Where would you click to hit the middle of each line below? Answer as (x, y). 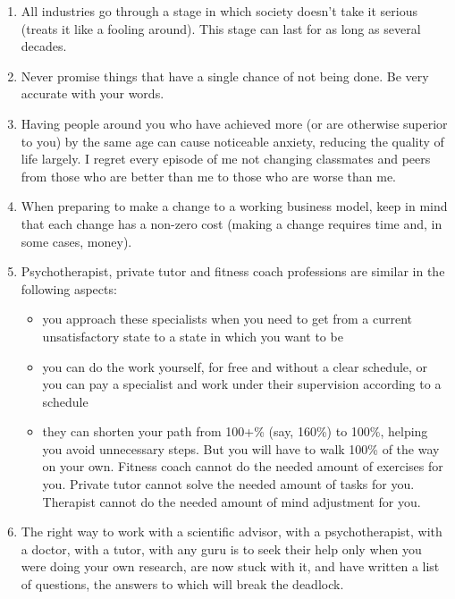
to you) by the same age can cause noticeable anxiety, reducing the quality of (232, 141)
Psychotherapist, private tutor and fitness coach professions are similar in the (233, 271)
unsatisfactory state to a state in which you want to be (193, 336)
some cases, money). (76, 241)
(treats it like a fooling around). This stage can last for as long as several (221, 28)
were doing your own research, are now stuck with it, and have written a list (230, 566)
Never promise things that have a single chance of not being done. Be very (225, 76)
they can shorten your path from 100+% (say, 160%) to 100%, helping (235, 431)
